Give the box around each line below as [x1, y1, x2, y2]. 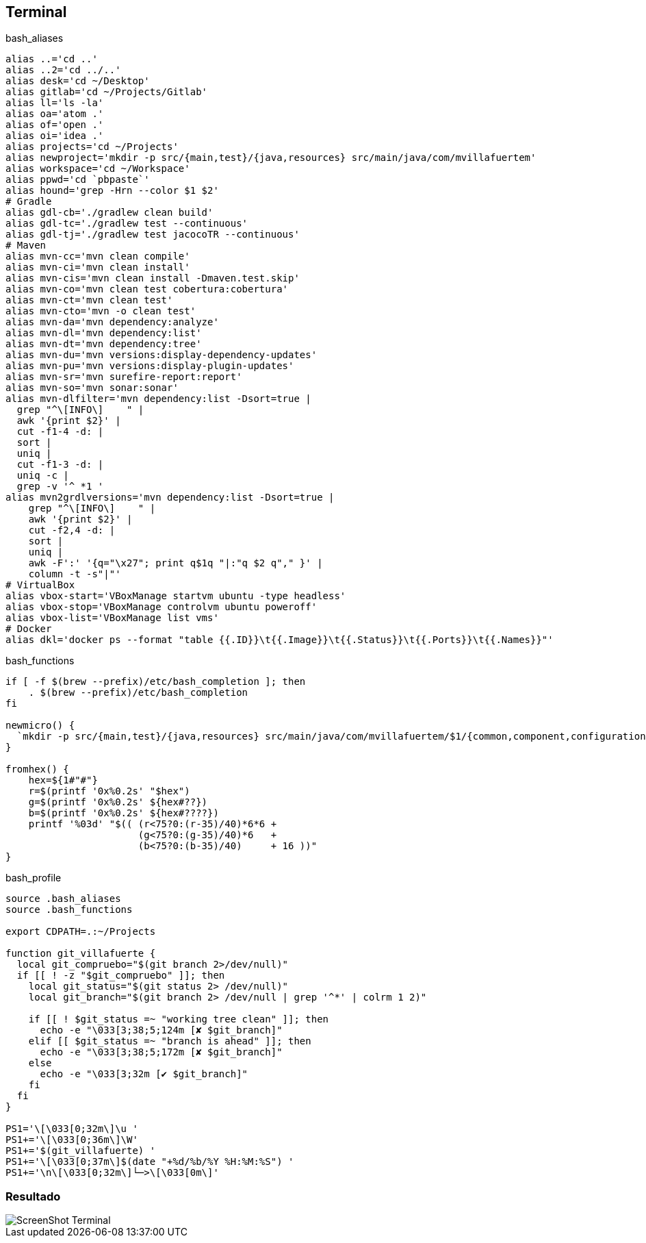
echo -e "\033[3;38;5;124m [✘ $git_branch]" [40, 1025, 283, 1036]
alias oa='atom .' [5, 108, 104, 120]
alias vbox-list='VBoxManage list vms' [5, 612, 219, 624]
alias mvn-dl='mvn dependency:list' [5, 327, 202, 339]
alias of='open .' [5, 119, 104, 131]
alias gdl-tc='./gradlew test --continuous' [5, 218, 248, 229]
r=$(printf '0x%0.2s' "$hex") [28, 786, 190, 797]
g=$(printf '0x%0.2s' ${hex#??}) [28, 796, 208, 808]
